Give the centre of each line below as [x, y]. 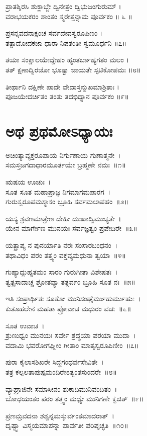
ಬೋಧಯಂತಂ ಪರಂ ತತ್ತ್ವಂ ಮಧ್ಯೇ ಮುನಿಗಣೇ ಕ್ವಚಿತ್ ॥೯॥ [75, 399]
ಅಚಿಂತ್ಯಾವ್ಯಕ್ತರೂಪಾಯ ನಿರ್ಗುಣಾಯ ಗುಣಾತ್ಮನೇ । [63, 155]
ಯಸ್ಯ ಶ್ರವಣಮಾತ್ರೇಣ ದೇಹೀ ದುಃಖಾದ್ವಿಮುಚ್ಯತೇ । [63, 218]
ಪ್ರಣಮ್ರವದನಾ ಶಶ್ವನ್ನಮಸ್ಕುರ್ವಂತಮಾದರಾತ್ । [60, 415]
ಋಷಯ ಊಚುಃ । [28, 182]
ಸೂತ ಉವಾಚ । [25, 325]
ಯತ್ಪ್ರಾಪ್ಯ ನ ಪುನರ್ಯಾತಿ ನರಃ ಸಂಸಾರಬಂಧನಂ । [62, 245]
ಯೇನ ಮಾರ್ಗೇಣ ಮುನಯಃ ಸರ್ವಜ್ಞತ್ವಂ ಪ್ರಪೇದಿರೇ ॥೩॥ [71, 228]
